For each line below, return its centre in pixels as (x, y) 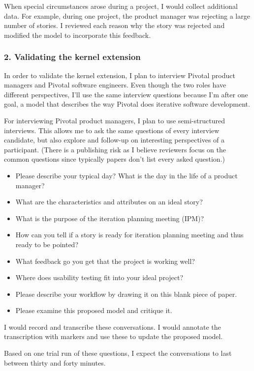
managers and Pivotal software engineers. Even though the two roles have (115, 85)
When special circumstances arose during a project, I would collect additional (121, 6)
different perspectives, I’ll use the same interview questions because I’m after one (126, 94)
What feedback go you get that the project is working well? (105, 261)
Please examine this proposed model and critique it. (94, 310)
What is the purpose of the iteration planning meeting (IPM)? (110, 218)
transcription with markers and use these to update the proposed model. (113, 336)
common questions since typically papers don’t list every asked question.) (114, 159)
